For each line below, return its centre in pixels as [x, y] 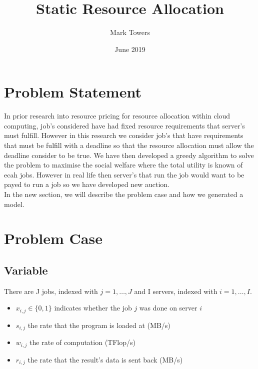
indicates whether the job [93, 308]
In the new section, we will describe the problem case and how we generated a [124, 194]
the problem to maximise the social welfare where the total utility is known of [123, 165]
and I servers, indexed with [176, 291]
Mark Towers [130, 32]
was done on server [168, 308]
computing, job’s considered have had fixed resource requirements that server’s [124, 125]
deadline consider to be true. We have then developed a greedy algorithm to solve [129, 155]
